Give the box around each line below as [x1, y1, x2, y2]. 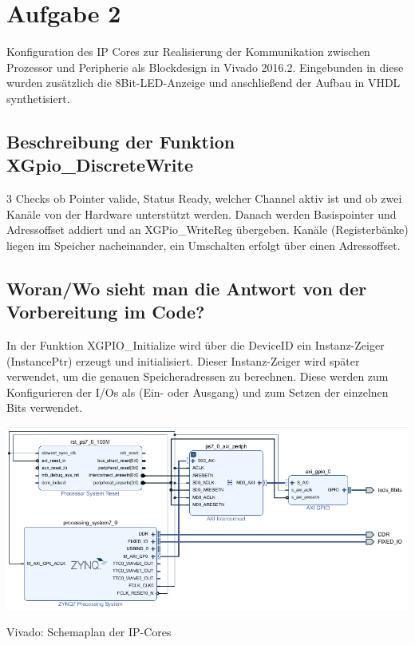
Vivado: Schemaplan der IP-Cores [6, 623, 172, 640]
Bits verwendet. [6, 399, 83, 416]
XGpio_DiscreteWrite [6, 152, 194, 177]
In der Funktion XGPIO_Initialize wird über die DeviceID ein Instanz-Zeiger [6, 337, 385, 354]
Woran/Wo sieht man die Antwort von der [6, 275, 367, 300]
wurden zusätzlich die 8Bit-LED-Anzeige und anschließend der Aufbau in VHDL [6, 74, 401, 91]
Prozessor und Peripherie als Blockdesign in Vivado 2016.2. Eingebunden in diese [6, 58, 404, 75]
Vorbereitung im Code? [6, 299, 205, 324]
